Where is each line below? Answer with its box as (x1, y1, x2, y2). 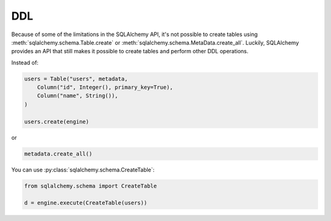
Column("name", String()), (37, 92, 119, 99)
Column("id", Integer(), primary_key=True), (37, 84, 173, 91)
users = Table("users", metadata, (24, 75, 128, 82)
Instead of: (11, 59, 39, 66)
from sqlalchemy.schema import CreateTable (24, 182, 158, 189)
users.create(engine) (24, 118, 89, 125)
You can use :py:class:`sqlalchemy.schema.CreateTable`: (11, 166, 155, 173)
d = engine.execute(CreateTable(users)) (24, 200, 147, 206)
